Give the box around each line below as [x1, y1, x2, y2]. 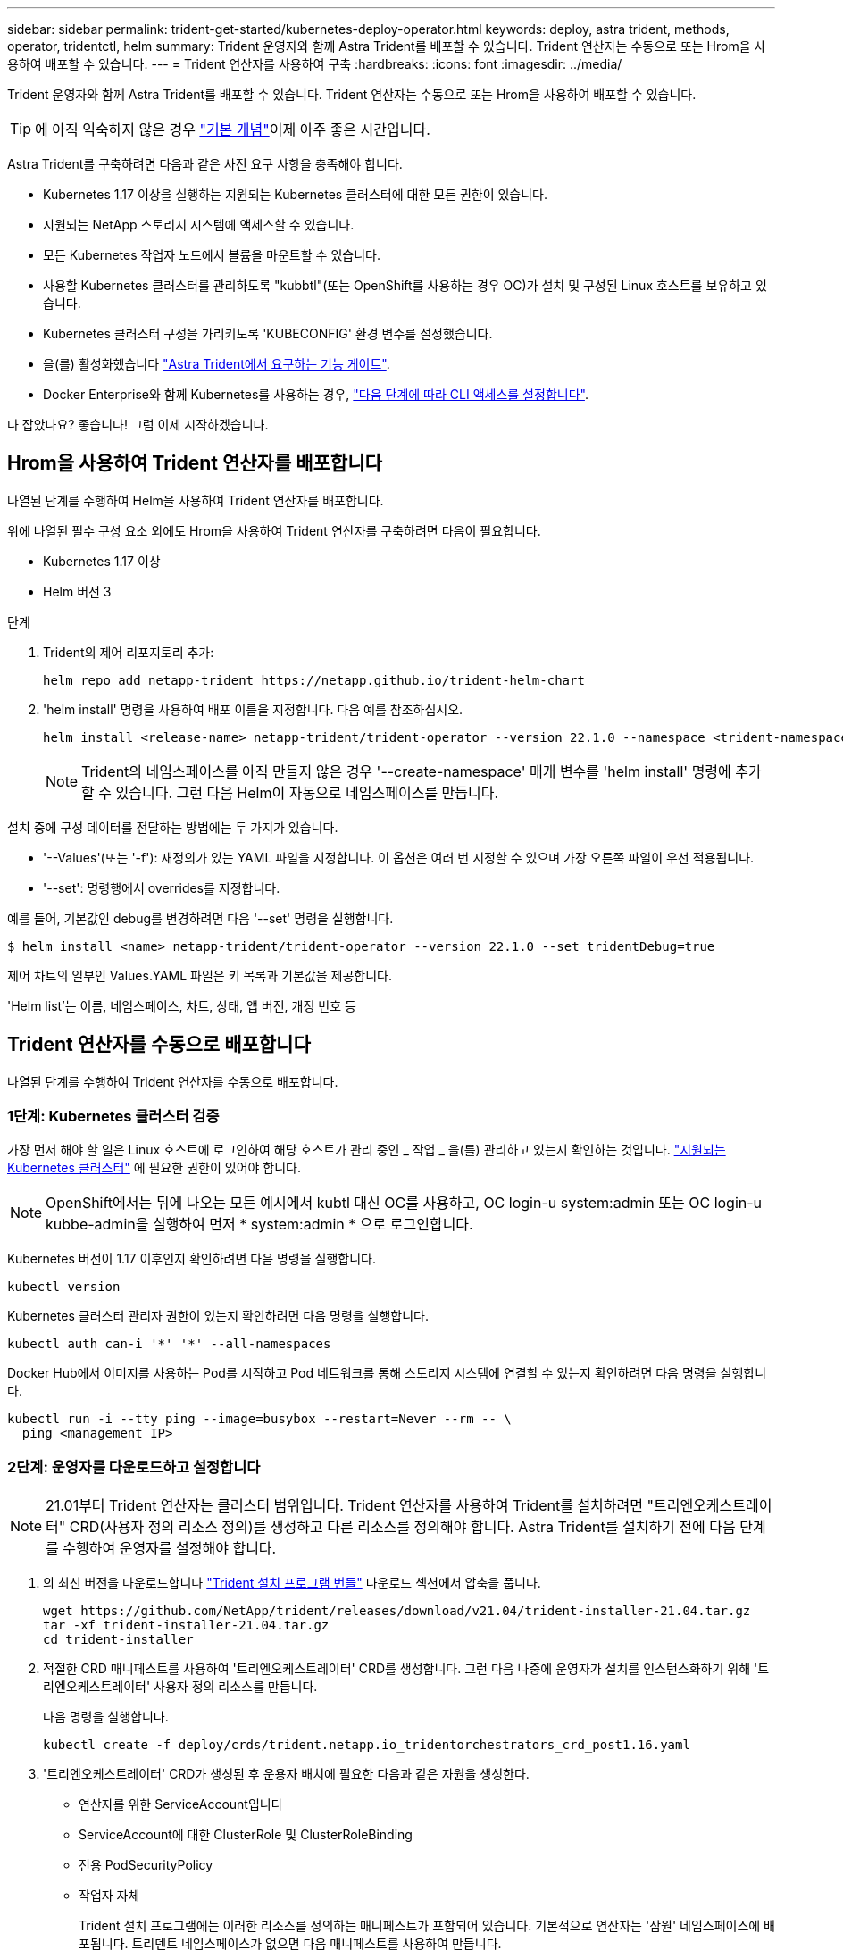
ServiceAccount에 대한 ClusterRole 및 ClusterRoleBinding [79, 1827, 413, 1843]
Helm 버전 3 [43, 583, 112, 599]
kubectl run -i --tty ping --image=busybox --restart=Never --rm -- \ [7, 1412, 512, 1427]
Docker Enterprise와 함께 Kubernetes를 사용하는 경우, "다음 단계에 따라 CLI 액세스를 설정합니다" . [43, 387, 588, 402]
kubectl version [7, 1279, 121, 1295]
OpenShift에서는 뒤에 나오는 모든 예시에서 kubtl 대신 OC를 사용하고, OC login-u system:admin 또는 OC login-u [46, 1194, 763, 1212]
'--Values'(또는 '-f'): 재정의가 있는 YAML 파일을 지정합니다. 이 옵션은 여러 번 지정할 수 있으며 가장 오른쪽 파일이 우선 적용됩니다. [43, 849, 755, 865]
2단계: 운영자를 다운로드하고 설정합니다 [7, 1457, 261, 1476]
